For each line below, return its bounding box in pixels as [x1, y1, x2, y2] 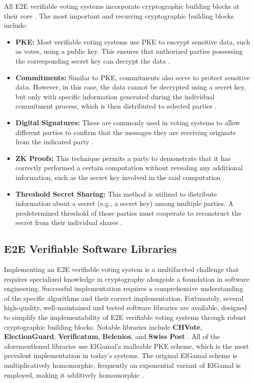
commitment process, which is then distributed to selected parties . [15, 101, 217, 111]
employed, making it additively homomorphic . [4, 369, 144, 380]
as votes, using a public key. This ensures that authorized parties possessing [15, 46, 243, 56]
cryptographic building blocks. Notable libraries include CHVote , [4, 321, 203, 332]
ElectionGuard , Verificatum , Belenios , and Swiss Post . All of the [4, 331, 220, 341]
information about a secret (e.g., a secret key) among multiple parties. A [15, 198, 233, 208]
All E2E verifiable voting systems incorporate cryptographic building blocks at [4, 1, 240, 11]
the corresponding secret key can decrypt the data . [15, 55, 170, 66]
